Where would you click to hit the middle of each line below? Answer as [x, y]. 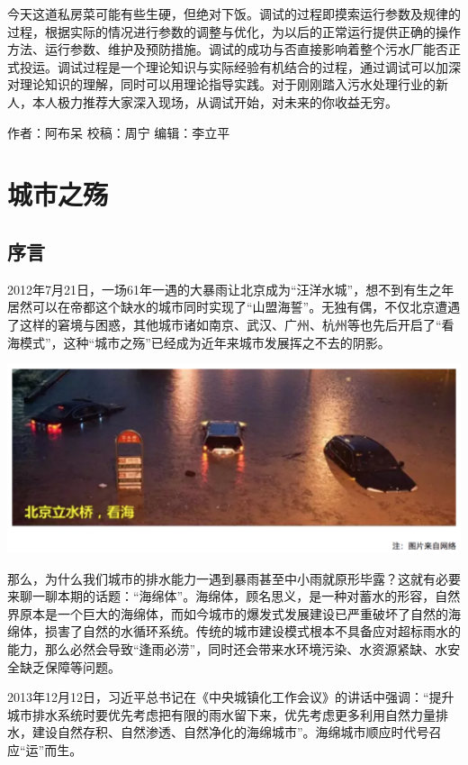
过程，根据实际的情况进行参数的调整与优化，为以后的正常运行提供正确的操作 [234, 31]
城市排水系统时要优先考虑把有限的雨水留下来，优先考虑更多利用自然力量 [221, 714]
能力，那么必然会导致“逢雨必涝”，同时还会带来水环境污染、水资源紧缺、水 [228, 649]
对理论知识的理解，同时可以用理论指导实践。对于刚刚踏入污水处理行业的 [221, 84]
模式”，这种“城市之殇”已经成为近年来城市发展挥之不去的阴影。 [205, 342]
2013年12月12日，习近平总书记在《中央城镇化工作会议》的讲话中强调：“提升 [231, 697]
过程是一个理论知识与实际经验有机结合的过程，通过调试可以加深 [271, 66]
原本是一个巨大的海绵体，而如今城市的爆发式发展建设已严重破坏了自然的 [234, 613]
